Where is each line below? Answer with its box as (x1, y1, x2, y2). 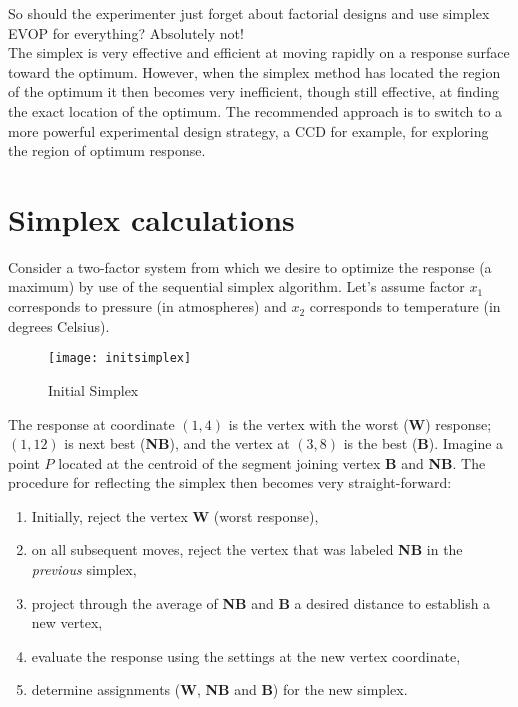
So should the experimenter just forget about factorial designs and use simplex (8, 3, 490, 23)
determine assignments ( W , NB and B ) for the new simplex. (31, 679, 408, 700)
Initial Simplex (48, 379, 139, 400)
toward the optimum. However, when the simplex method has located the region (8, 61, 501, 82)
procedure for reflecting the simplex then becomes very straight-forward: (8, 472, 452, 493)
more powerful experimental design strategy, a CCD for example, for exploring (8, 120, 489, 141)
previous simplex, (31, 559, 137, 580)
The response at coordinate (8, 413, 175, 434)
